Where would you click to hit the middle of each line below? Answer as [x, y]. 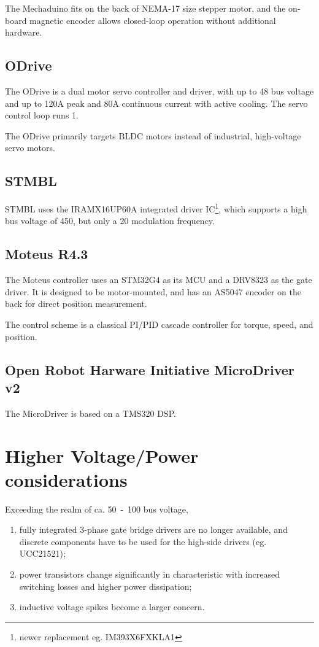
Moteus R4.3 [47, 254]
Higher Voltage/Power [102, 455]
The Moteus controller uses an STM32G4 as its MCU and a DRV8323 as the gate [159, 280]
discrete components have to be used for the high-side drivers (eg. [143, 541]
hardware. [24, 32]
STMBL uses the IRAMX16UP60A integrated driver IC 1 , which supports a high [156, 208]
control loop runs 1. [42, 115]
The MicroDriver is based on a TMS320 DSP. [90, 413]
